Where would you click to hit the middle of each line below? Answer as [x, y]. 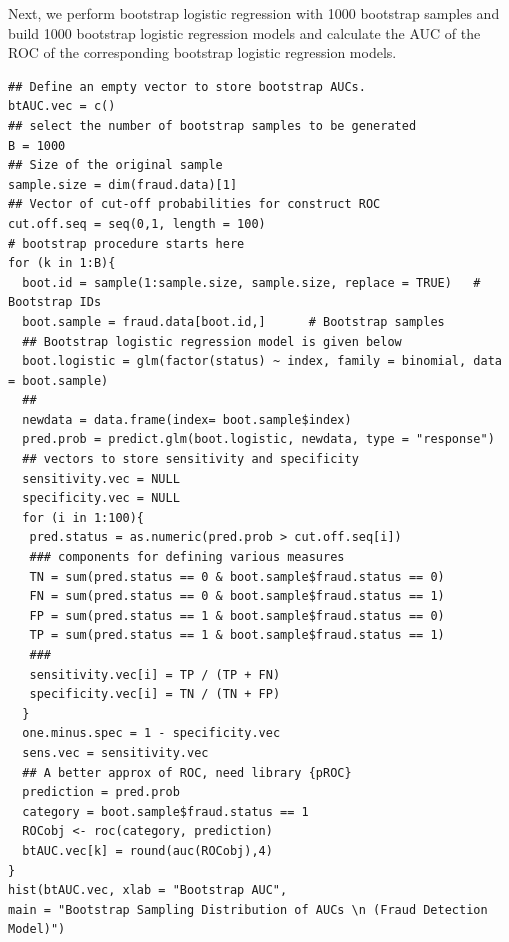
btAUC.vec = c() [62, 106]
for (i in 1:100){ [83, 517]
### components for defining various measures [187, 557]
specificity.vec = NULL [101, 498]
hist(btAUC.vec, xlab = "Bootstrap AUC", [148, 890]
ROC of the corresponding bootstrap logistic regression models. [202, 52]
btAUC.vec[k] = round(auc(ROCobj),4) [147, 850]
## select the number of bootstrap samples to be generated [212, 125]
